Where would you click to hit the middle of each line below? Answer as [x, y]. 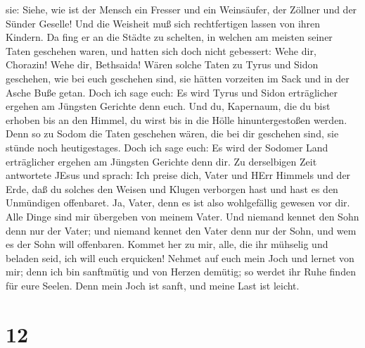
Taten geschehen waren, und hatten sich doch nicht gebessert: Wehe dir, [161, 50]
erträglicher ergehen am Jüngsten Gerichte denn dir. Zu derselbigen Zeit [161, 161]
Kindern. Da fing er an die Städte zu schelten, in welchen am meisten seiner [169, 37]
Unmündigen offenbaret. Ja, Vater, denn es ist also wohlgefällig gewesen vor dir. [178, 203]
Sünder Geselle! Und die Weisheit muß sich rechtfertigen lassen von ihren [163, 23]
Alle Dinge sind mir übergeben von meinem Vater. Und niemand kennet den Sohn [182, 216]
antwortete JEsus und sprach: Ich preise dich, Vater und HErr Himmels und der [178, 175]
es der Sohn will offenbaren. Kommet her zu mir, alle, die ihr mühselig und [167, 244]
